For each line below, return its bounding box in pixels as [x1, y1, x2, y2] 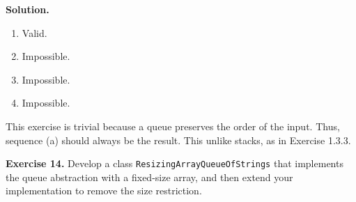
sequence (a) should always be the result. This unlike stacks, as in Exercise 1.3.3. [6, 132, 351, 147]
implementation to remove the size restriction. [6, 183, 202, 198]
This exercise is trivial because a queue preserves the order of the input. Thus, [6, 118, 340, 133]
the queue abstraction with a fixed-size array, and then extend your [6, 169, 293, 184]
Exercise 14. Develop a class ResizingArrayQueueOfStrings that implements [6, 156, 343, 171]
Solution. [6, 2, 49, 16]
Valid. [22, 25, 47, 40]
